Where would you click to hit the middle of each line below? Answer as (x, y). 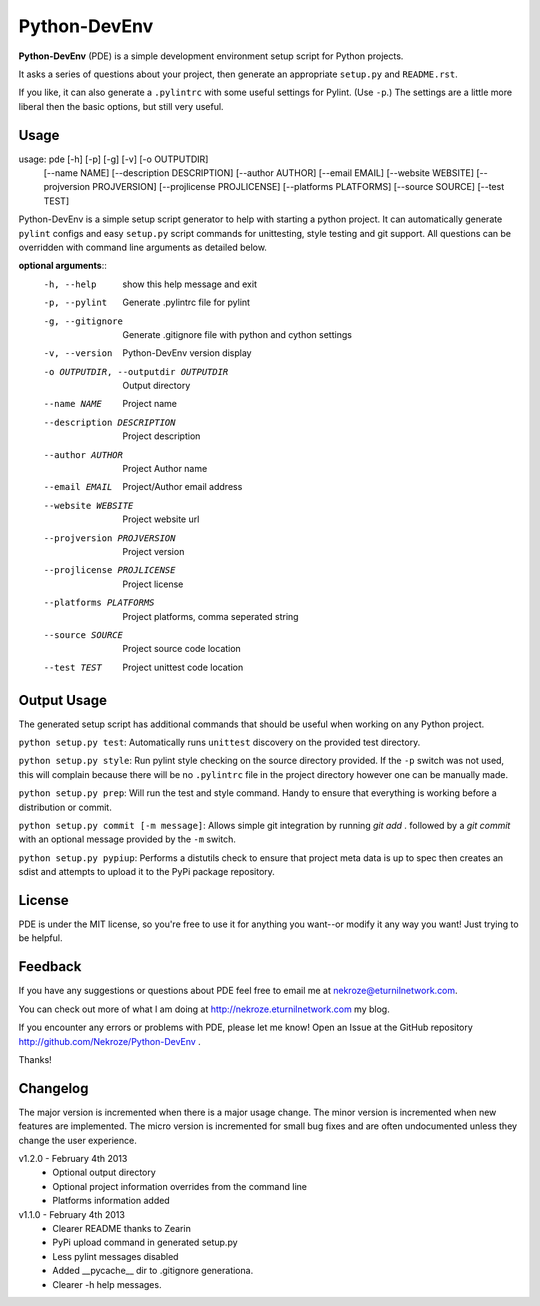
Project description (161, 436)
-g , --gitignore (83, 321)
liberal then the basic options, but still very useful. (121, 106)
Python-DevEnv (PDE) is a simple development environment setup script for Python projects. (211, 56)
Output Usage (63, 700)
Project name (150, 404)
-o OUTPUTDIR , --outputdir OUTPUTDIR (136, 371)
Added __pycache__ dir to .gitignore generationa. (153, 1271)
